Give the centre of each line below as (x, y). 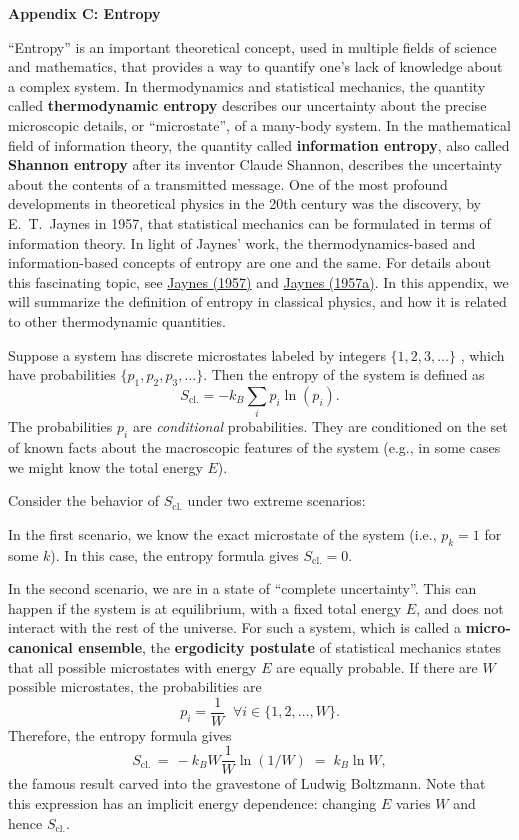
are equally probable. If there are (377, 666)
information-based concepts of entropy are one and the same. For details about (249, 262)
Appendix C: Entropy (84, 13)
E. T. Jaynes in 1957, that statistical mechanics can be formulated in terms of (249, 222)
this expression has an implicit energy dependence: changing (192, 803)
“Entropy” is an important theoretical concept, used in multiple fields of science (252, 46)
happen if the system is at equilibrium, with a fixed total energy (205, 607)
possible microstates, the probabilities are (135, 686)
